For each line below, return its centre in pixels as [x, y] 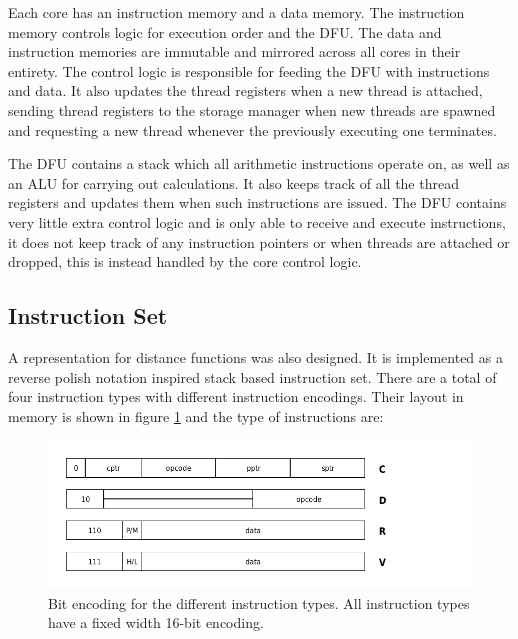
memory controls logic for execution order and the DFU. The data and [225, 31]
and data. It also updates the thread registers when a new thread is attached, [245, 90]
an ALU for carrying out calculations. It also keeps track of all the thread [233, 182]
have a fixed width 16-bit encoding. [156, 622]
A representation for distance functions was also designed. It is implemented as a [255, 356]
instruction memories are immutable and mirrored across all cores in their [234, 51]
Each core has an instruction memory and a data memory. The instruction [236, 12]
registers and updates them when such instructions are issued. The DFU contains [257, 202]
